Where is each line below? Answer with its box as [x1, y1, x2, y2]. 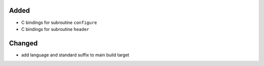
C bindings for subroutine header [21, 26, 89, 32]
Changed [9, 39, 38, 47]
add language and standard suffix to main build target [21, 52, 130, 58]
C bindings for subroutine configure [21, 20, 97, 25]
